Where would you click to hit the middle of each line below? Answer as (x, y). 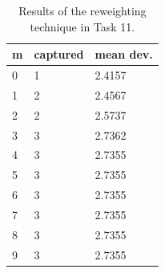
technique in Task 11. (82, 26)
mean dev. (124, 54)
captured (59, 54)
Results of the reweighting (82, 10)
